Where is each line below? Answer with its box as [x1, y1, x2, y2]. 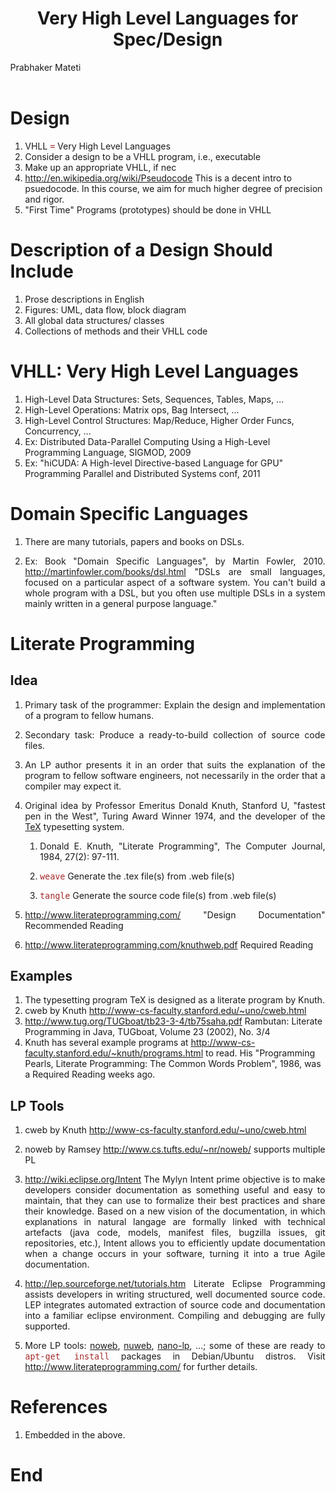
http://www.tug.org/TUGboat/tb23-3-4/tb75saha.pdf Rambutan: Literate [24, 1015, 323, 1027]
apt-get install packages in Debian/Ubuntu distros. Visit [24, 1350, 326, 1362]
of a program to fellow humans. [24, 709, 154, 721]
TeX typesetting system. [24, 820, 125, 832]
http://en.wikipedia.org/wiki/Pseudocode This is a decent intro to [24, 172, 293, 184]
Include [10, 260, 74, 282]
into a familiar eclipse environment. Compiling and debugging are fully [24, 1310, 326, 1322]
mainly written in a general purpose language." [24, 597, 218, 609]
